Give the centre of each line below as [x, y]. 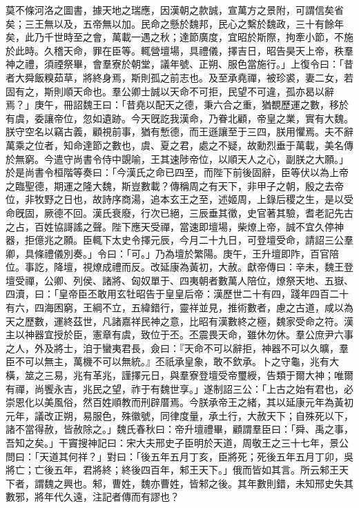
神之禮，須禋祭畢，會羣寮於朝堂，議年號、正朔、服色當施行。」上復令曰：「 [175, 64]
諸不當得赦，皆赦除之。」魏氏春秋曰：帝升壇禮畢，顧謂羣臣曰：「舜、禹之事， [179, 429]
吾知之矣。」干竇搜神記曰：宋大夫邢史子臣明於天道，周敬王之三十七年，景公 [177, 442]
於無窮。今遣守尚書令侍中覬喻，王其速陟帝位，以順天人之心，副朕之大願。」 [177, 158]
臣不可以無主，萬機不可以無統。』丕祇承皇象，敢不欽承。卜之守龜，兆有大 [172, 361]
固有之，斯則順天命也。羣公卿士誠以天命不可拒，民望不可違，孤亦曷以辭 [170, 91]
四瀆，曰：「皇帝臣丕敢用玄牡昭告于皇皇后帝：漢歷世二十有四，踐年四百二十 [177, 294]
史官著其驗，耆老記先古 [300, 212]
